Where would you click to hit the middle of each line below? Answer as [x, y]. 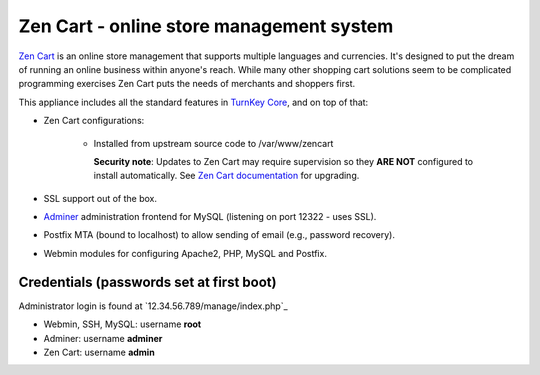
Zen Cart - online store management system [206, 26]
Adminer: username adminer [103, 338]
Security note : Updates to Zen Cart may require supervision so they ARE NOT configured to [283, 161]
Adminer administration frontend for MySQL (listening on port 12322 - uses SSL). [210, 217]
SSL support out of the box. [100, 198]
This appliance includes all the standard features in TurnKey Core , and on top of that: [193, 102]
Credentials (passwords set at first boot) [147, 281]
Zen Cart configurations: [94, 121]
